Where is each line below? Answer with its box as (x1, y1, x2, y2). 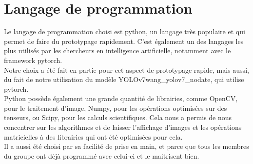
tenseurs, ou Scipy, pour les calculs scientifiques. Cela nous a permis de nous (4, 112, 232, 123)
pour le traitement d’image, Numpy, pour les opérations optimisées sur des (4, 102, 227, 113)
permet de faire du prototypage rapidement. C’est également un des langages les (4, 36, 244, 46)
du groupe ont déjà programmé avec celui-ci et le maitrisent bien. (4, 150, 199, 161)
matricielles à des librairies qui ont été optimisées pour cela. (4, 131, 183, 142)
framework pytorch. (4, 55, 62, 65)
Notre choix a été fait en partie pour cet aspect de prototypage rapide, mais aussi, (4, 64, 249, 75)
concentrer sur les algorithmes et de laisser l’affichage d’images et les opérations (4, 122, 242, 132)
